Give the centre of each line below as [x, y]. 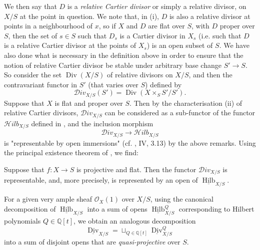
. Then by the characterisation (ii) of [186, 103]
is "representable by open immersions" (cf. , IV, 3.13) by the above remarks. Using [130, 142]
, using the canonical [182, 199]
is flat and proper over [89, 103]
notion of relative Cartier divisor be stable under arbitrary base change [113, 65]
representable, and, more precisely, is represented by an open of [101, 180]
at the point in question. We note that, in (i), [89, 16]
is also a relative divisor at [210, 16]
